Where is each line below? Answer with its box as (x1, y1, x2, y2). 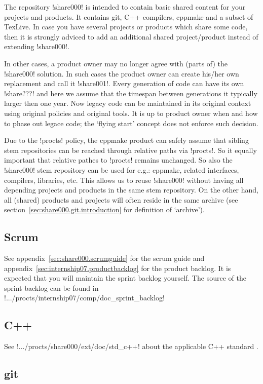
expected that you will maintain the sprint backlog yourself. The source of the (4, 273, 246, 283)
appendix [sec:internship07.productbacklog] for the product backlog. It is (4, 262, 231, 273)
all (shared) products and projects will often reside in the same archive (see (4, 194, 238, 205)
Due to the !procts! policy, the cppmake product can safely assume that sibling (4, 135, 249, 145)
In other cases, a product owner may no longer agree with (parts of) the (4, 58, 228, 68)
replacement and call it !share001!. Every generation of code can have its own (4, 78, 244, 89)
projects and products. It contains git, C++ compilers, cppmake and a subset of (4, 11, 253, 22)
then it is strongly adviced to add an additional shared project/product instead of (4, 31, 258, 42)
